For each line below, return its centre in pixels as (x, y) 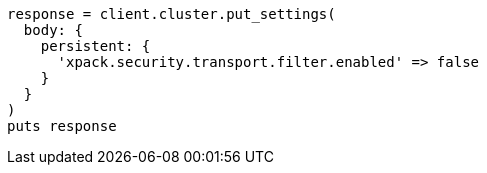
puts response (62, 126)
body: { (53, 30)
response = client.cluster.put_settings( (171, 14)
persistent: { (95, 46)
